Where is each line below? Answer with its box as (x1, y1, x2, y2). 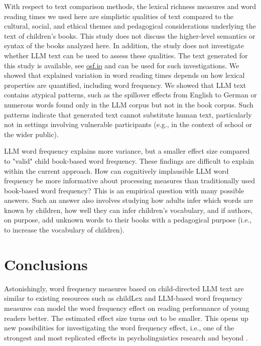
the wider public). (4, 129, 59, 139)
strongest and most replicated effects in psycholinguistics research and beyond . (4, 332, 248, 342)
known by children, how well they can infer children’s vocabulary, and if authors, (4, 204, 253, 215)
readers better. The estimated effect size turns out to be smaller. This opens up (4, 312, 248, 323)
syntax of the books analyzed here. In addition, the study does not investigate (4, 40, 244, 51)
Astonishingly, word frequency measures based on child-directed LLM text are (4, 283, 244, 293)
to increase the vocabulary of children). (4, 224, 124, 235)
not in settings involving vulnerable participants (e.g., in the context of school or (4, 119, 252, 130)
